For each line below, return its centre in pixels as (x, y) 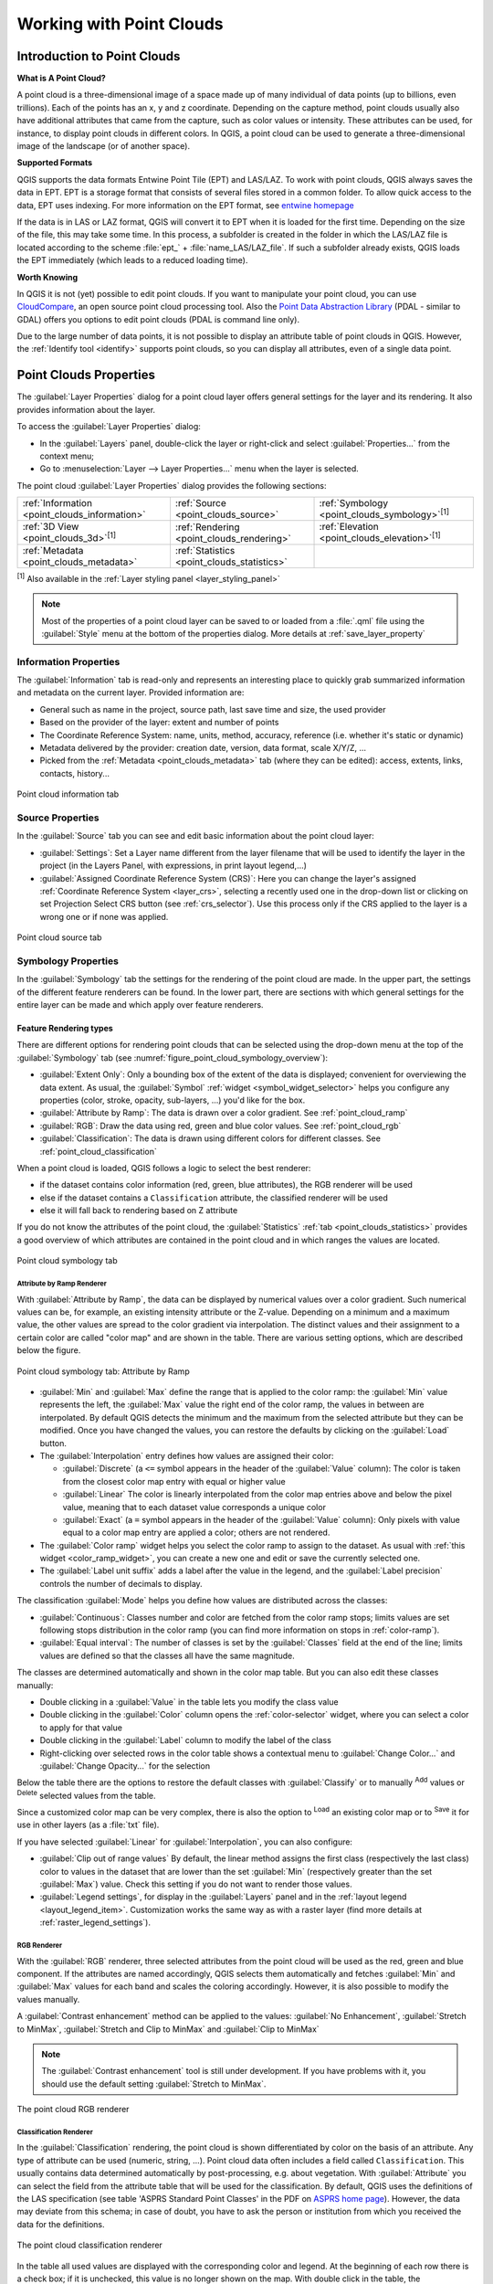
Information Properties (68, 661)
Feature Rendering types (65, 1029)
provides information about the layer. (86, 409)
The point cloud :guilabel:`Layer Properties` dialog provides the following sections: (172, 485)
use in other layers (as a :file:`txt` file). (88, 1825)
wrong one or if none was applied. (104, 916)
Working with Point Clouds (120, 24)
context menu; (67, 456)
